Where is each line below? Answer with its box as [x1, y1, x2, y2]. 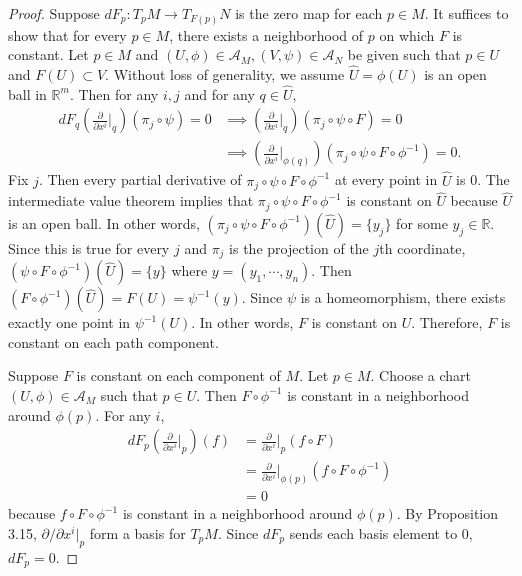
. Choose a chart [370, 365, 471, 386]
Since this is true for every [8, 237, 170, 258]
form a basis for [89, 522, 186, 543]
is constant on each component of [76, 365, 281, 386]
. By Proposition [396, 503, 499, 524]
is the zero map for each [235, 3, 383, 23]
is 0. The [456, 169, 510, 190]
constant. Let [8, 44, 89, 65]
